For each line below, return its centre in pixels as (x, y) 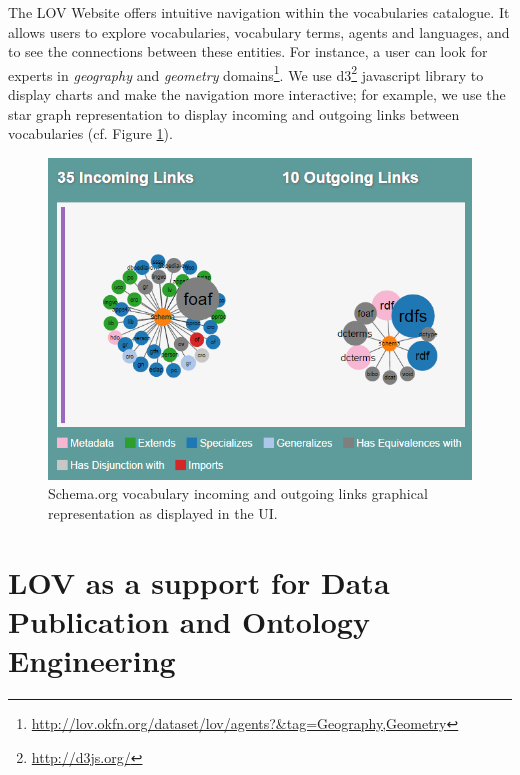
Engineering (92, 660)
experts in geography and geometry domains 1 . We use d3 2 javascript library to (246, 73)
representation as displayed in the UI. (163, 513)
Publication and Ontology (189, 621)
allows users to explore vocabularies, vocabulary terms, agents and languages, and (259, 31)
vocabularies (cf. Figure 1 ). (90, 133)
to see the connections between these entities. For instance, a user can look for (248, 51)
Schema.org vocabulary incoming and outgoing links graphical (238, 493)
